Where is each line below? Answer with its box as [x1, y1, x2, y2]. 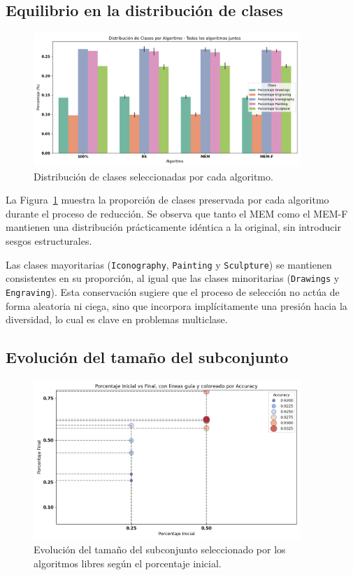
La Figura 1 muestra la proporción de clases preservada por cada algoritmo [6, 192, 329, 207]
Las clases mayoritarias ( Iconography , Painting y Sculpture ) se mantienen [6, 257, 332, 271]
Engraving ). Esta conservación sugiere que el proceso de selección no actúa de [6, 284, 340, 299]
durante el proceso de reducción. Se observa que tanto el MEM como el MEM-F [6, 206, 348, 220]
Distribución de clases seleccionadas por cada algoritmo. [34, 169, 273, 183]
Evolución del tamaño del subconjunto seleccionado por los [34, 542, 286, 557]
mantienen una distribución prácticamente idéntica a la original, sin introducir [6, 220, 341, 234]
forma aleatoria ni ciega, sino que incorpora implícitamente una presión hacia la [6, 298, 347, 313]
